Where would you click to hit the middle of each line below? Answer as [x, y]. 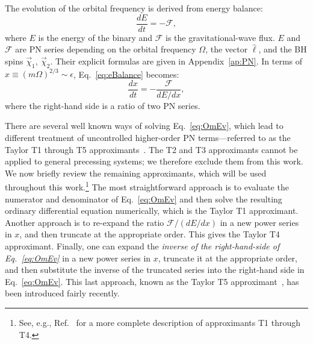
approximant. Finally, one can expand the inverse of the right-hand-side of [142, 245]
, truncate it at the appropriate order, [228, 258]
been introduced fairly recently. [62, 293]
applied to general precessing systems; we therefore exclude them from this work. [154, 161]
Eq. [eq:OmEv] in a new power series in [78, 258]
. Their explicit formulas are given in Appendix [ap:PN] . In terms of [176, 61]
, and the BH [283, 49]
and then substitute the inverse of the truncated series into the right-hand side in [155, 270]
